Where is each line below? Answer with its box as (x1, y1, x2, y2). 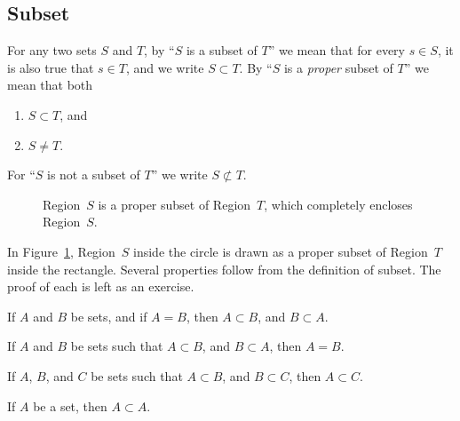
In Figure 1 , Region (7, 242, 115, 260)
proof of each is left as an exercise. (7, 277, 194, 296)
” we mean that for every (268, 41, 405, 60)
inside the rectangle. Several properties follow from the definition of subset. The (7, 259, 441, 278)
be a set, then (33, 396, 107, 415)
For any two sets (7, 41, 97, 60)
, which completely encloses (264, 195, 413, 213)
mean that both (7, 75, 93, 94)
